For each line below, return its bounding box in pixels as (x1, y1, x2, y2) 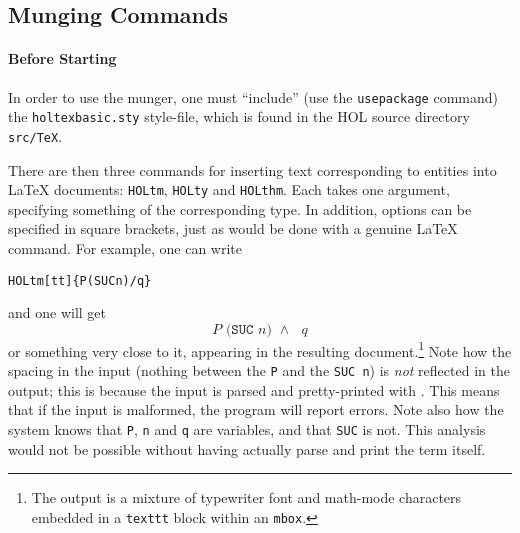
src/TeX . (8, 125, 63, 146)
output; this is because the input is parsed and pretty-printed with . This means (8, 379, 500, 400)
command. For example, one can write (8, 237, 242, 258)
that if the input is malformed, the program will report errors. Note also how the (8, 399, 504, 420)
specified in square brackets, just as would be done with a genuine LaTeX (8, 218, 458, 239)
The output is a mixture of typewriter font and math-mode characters (31, 487, 462, 508)
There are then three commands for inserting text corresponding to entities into (8, 159, 497, 180)
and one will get (8, 302, 106, 323)
